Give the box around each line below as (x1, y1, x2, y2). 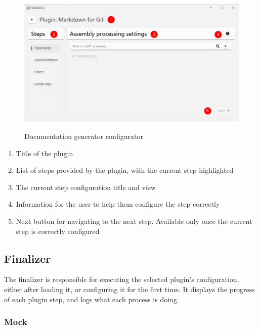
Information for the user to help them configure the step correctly (16, 199, 220, 209)
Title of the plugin (16, 148, 73, 158)
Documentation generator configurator (24, 131, 143, 142)
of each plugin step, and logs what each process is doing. (4, 294, 179, 304)
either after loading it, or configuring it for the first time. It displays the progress (4, 284, 255, 295)
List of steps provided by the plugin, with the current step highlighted (16, 165, 234, 175)
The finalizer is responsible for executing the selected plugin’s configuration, (4, 274, 239, 285)
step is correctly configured (16, 225, 100, 236)
